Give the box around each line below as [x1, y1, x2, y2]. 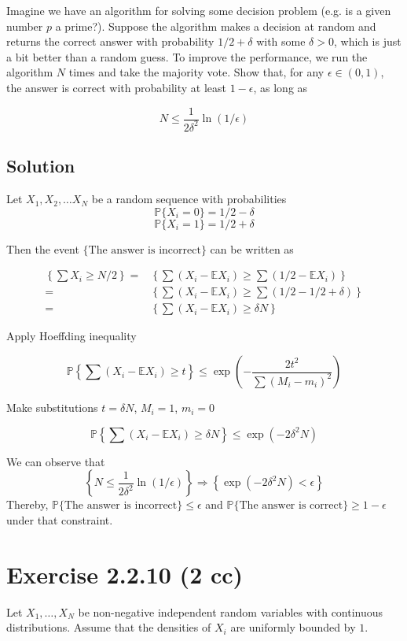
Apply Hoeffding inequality [6, 328, 137, 344]
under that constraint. [6, 511, 113, 528]
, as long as [253, 79, 308, 95]
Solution [6, 154, 75, 178]
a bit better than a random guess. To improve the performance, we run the [6, 48, 368, 65]
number [6, 17, 43, 34]
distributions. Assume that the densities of [6, 619, 211, 635]
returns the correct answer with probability [6, 33, 214, 50]
